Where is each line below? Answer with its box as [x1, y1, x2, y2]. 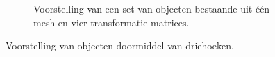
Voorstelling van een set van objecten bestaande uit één [33, 1, 270, 15]
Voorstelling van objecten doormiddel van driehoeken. [6, 38, 234, 53]
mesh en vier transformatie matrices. [33, 15, 190, 29]
